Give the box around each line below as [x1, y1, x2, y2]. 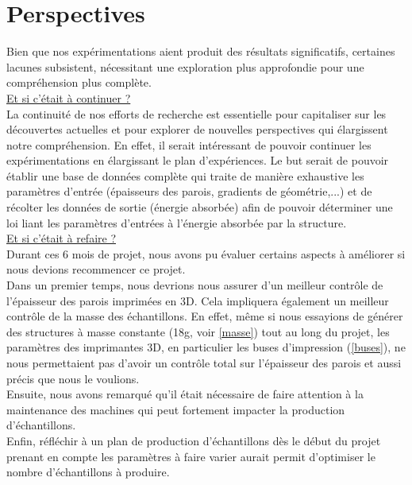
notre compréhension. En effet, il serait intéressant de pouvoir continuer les [6, 136, 372, 153]
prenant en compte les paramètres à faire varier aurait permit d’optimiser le [6, 448, 375, 464]
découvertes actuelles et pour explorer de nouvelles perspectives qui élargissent [6, 121, 388, 138]
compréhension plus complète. [6, 74, 152, 91]
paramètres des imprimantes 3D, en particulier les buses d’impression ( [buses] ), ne [6, 339, 406, 355]
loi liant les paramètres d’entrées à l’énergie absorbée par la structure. [6, 214, 347, 231]
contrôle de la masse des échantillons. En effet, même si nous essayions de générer [6, 308, 403, 324]
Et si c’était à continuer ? [6, 89, 131, 106]
